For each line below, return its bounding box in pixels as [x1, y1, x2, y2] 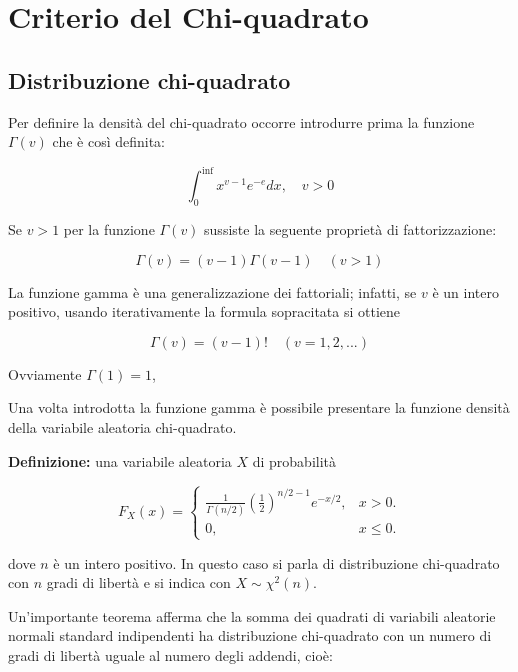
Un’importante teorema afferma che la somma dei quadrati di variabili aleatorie [8, 605, 496, 626]
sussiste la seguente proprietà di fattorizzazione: [204, 219, 497, 240]
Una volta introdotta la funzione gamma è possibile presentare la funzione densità [8, 397, 510, 418]
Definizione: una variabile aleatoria [8, 450, 232, 471]
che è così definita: [52, 131, 166, 152]
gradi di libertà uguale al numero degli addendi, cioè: [8, 644, 333, 665]
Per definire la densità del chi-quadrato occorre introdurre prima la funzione [8, 111, 475, 132]
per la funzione [63, 219, 155, 240]
